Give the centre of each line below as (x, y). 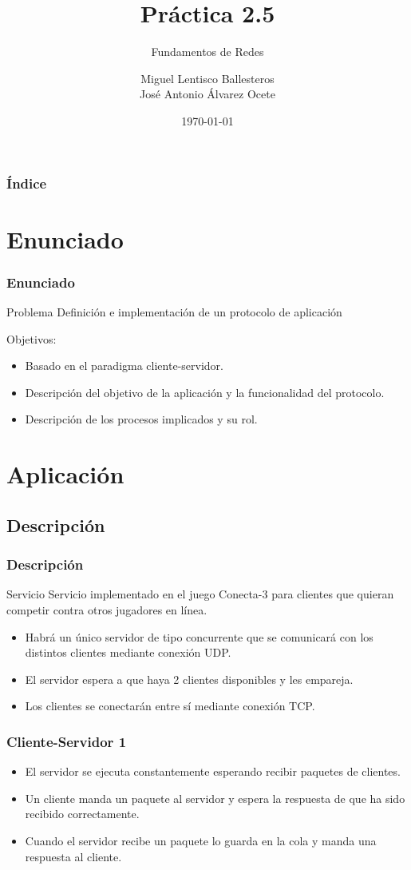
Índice (27, 183)
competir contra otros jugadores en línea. (107, 609)
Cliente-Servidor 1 (67, 741)
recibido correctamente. (82, 814)
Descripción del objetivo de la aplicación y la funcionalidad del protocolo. (205, 392)
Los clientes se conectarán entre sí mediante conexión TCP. (170, 706)
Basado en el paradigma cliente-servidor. (124, 365)
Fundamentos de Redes (207, 52)
